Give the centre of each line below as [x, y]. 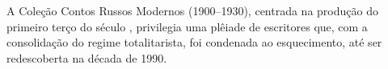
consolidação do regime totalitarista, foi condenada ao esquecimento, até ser [194, 42]
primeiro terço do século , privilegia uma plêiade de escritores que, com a [187, 26]
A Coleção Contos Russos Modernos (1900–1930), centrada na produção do [192, 10]
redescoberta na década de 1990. [87, 57]
